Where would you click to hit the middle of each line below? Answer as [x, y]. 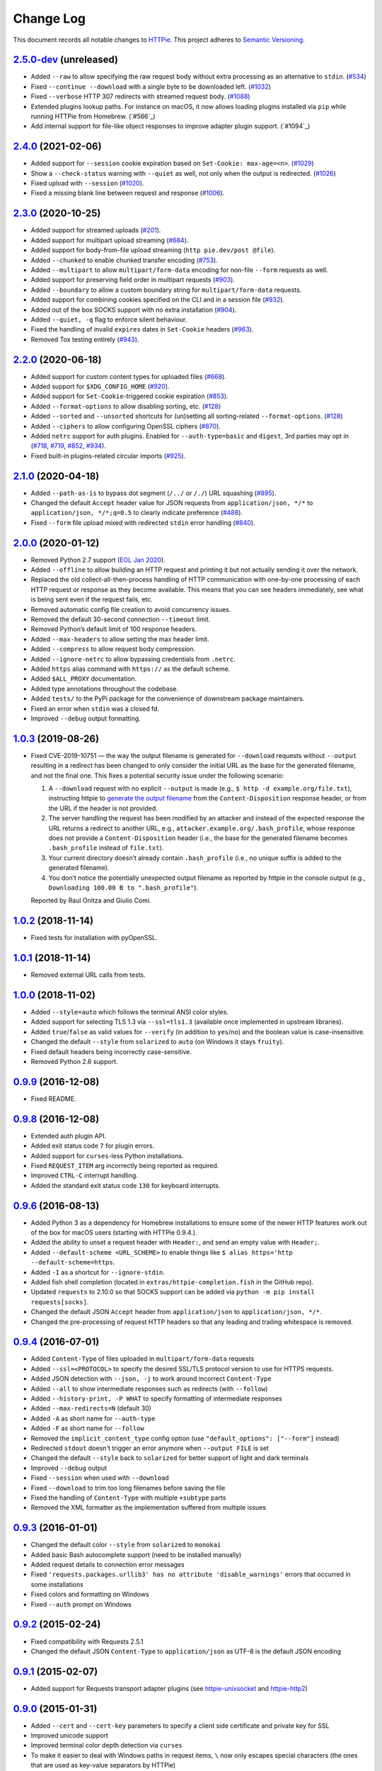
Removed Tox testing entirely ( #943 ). [85, 339]
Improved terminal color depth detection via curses [107, 1745]
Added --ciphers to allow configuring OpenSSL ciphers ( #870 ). [126, 426]
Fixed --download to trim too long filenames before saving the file [128, 1488]
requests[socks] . [60, 1302]
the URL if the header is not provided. [103, 808]
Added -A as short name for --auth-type [93, 1418]
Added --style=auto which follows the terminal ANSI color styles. [130, 1012]
